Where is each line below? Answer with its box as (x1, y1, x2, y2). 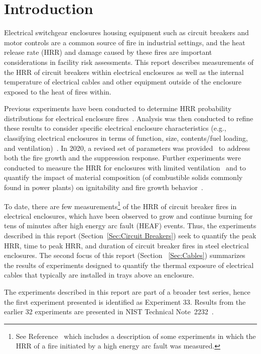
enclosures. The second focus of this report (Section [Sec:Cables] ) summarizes (4, 250, 245, 260)
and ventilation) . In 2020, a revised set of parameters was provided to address (4, 142, 250, 153)
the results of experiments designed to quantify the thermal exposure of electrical (4, 259, 254, 270)
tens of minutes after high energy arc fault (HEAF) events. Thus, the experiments (4, 220, 256, 231)
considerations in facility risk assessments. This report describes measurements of (4, 56, 254, 67)
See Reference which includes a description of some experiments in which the (16, 330, 256, 341)
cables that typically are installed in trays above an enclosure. (4, 270, 194, 280)
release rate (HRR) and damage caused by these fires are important (4, 47, 212, 57)
